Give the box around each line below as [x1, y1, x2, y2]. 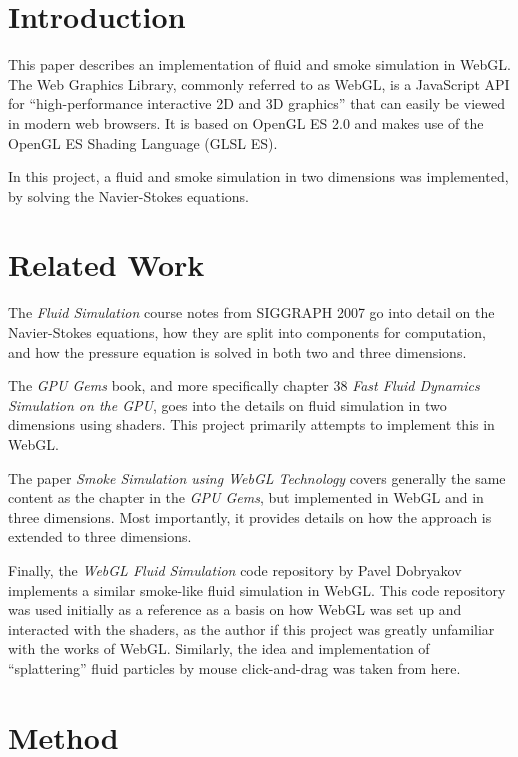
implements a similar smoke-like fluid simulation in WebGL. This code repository [8, 579, 506, 600]
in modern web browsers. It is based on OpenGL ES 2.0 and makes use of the [8, 112, 484, 133]
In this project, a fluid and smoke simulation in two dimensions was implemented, [8, 166, 509, 187]
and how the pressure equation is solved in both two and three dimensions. [8, 341, 467, 362]
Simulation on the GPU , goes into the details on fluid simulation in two [8, 394, 447, 415]
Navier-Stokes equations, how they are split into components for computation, [8, 322, 486, 342]
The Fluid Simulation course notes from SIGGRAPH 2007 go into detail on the [8, 302, 495, 323]
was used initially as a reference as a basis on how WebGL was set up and [8, 599, 462, 620]
